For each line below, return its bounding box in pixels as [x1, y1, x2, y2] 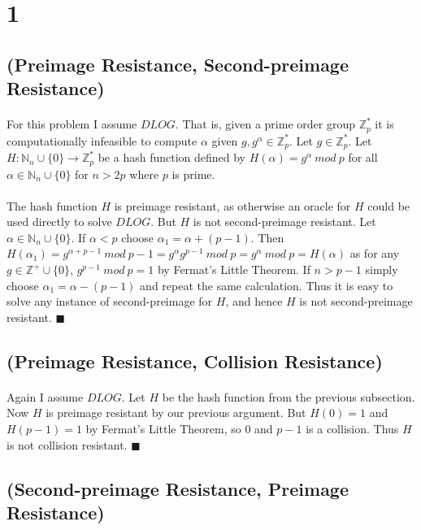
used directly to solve [7, 213, 112, 230]
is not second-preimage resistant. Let [193, 213, 376, 230]
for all [348, 149, 378, 166]
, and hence [225, 293, 283, 310]
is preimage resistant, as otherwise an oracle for [114, 197, 351, 214]
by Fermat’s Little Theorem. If [157, 261, 310, 278]
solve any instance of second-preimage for [7, 293, 213, 310]
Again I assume [7, 388, 84, 405]
